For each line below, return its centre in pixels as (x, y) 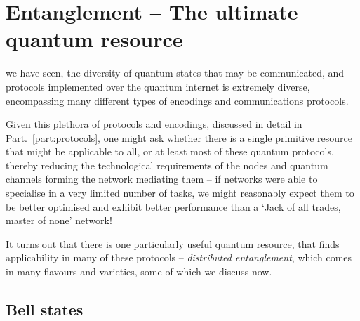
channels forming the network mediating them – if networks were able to (162, 179)
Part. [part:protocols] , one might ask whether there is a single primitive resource (179, 137)
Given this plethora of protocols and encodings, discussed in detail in (154, 124)
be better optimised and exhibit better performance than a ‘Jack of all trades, (173, 206)
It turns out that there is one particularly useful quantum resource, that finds (173, 243)
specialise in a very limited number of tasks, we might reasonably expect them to (180, 193)
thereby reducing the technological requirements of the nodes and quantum (167, 165)
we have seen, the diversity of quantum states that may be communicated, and (175, 73)
